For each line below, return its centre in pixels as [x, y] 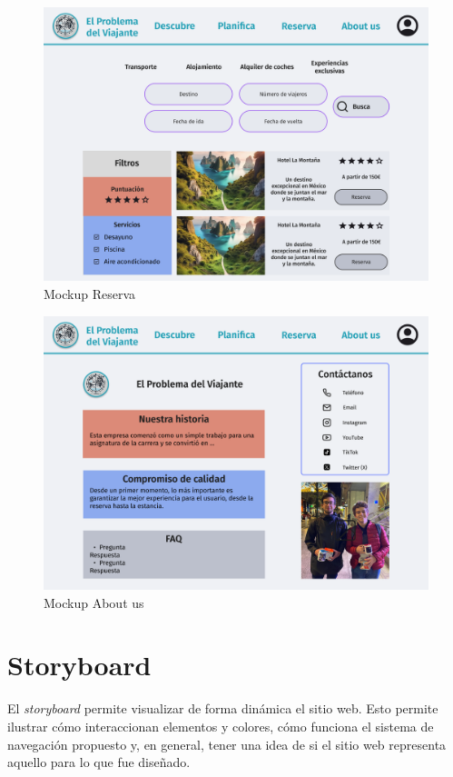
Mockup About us [94, 602]
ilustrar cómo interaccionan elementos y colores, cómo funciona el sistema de [221, 726]
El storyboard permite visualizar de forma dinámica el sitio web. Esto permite [223, 708]
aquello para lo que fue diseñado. [99, 762]
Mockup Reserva [90, 294]
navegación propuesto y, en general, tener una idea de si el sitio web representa [227, 744]
